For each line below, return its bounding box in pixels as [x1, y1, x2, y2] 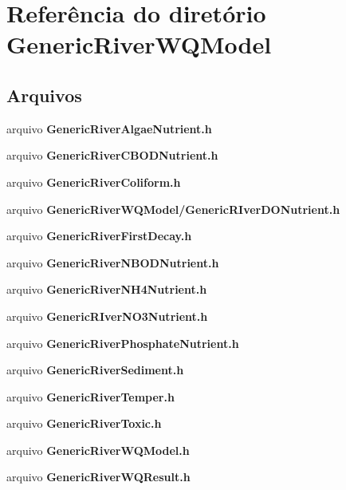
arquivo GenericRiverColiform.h [6, 173, 181, 190]
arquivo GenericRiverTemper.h [6, 388, 175, 405]
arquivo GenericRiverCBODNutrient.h [6, 147, 218, 164]
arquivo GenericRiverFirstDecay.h [6, 227, 192, 244]
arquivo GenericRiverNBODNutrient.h [6, 254, 219, 271]
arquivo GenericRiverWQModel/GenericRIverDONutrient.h [6, 200, 340, 217]
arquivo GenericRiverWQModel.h [6, 441, 190, 458]
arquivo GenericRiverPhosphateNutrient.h [6, 334, 239, 351]
